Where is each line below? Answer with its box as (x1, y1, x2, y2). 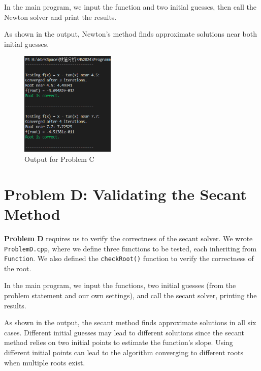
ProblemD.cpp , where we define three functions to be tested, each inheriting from (4, 243, 257, 253)
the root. (4, 263, 31, 273)
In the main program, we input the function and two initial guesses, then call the (4, 2, 256, 12)
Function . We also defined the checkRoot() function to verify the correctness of (4, 253, 254, 264)
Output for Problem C (24, 154, 94, 164)
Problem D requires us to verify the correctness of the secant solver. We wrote (4, 233, 253, 243)
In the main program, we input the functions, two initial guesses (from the (4, 280, 236, 291)
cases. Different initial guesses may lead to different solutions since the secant (4, 327, 244, 337)
